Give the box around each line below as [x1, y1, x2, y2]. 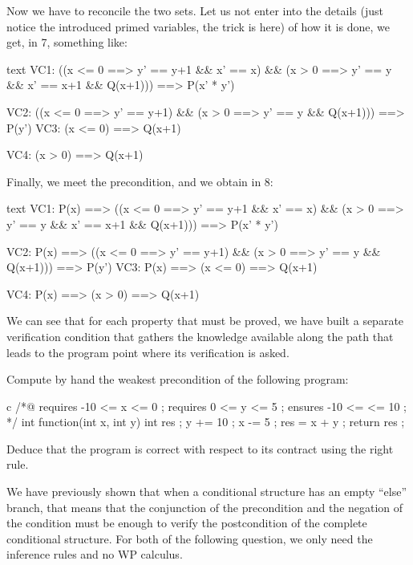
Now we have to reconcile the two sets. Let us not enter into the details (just [6, 2, 383, 18]
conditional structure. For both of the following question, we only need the [6, 530, 373, 547]
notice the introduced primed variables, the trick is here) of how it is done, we [6, 18, 390, 35]
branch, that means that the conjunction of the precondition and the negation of [6, 498, 403, 515]
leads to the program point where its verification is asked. [6, 343, 290, 360]
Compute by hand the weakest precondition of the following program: [6, 371, 349, 388]
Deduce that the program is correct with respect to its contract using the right [6, 440, 394, 457]
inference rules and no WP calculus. [6, 546, 183, 563]
